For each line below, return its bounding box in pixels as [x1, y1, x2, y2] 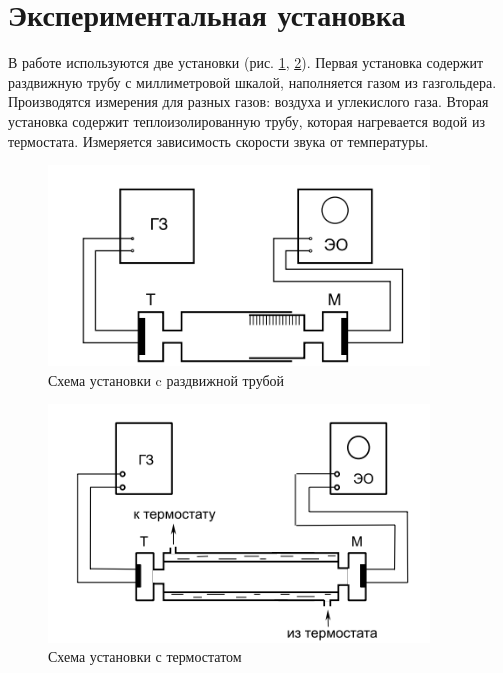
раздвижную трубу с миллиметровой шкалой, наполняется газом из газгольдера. [8, 71, 497, 92]
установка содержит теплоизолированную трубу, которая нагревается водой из [8, 110, 485, 131]
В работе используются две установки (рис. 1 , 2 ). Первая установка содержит [8, 52, 483, 73]
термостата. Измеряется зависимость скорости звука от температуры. [8, 130, 429, 151]
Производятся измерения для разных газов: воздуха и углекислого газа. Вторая [8, 91, 489, 112]
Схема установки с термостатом [48, 646, 242, 667]
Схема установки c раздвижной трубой [48, 369, 285, 390]
